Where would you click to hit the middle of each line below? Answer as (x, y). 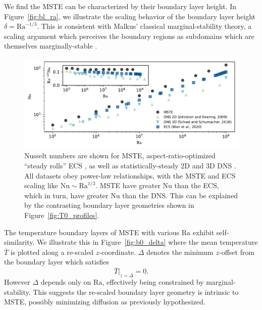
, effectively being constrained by (153, 281)
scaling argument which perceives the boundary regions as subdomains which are (129, 36)
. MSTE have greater (128, 185)
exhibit (203, 232)
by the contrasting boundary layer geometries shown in (109, 205)
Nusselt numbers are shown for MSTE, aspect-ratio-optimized (120, 156)
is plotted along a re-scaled (52, 252)
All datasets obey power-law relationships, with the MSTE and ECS (130, 175)
